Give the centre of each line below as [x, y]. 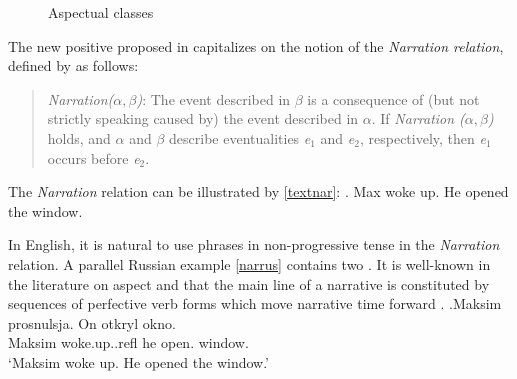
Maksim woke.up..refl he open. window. [128, 342]
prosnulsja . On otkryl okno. [92, 322]
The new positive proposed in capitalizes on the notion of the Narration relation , [256, 45]
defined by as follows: [73, 65]
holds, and [79, 137]
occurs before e [93, 157]
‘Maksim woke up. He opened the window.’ [139, 361]
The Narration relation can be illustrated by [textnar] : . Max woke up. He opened [258, 191]
